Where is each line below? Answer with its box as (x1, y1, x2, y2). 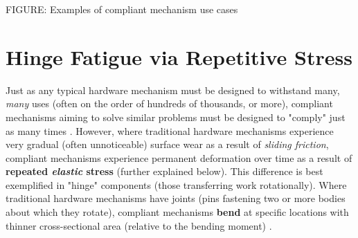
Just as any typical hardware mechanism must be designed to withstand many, (6, 82, 340, 97)
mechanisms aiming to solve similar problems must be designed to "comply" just (6, 109, 346, 124)
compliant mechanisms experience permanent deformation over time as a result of (6, 150, 352, 165)
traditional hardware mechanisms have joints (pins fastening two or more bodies (6, 191, 346, 205)
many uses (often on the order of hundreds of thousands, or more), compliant (6, 96, 333, 111)
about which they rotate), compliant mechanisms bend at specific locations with (6, 205, 349, 219)
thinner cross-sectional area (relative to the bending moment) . (6, 218, 272, 232)
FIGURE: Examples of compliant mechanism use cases (6, 2, 238, 16)
